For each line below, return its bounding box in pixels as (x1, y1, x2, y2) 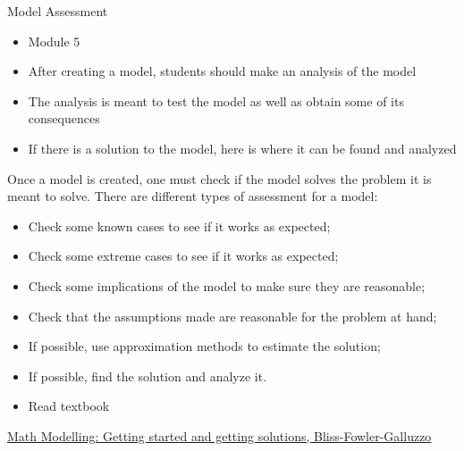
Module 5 (28, 31, 80, 50)
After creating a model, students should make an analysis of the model (28, 62, 417, 80)
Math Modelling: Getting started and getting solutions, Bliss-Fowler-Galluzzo (7, 426, 432, 445)
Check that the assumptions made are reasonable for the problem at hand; (28, 306, 437, 325)
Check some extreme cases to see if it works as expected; (28, 246, 339, 265)
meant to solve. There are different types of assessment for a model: (7, 187, 378, 205)
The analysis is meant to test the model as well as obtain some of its (28, 91, 404, 110)
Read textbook (28, 397, 110, 415)
